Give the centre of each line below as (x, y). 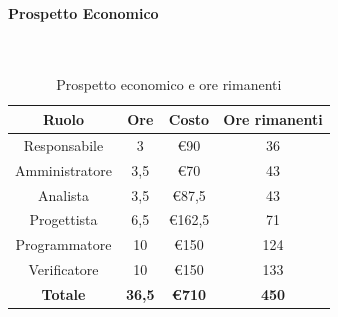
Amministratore (63, 169)
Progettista (63, 219)
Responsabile (63, 144)
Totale (63, 293)
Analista (63, 194)
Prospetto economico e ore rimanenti (169, 84)
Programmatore (63, 244)
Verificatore (63, 269)
